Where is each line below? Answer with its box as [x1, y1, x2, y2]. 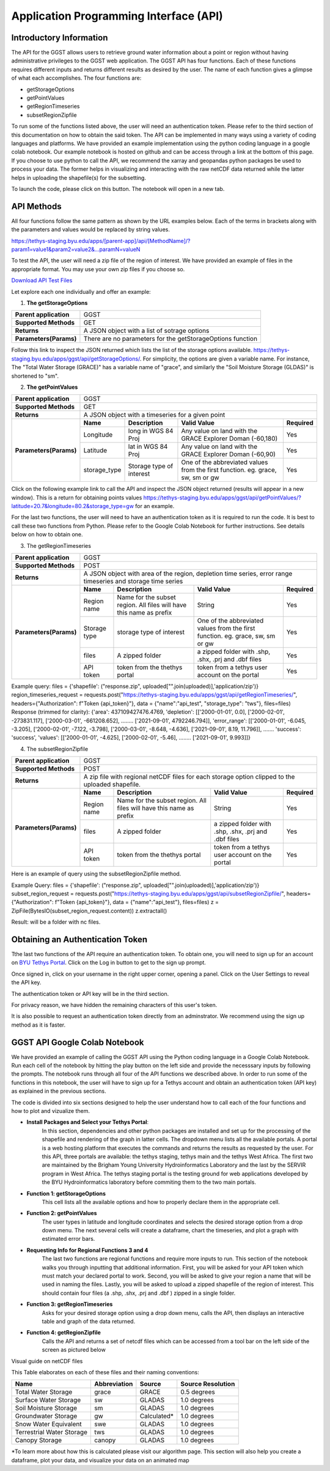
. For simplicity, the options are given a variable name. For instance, [139, 355, 310, 362]
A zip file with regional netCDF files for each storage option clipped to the [83, 773, 295, 781]
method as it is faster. [11, 1021, 66, 1028]
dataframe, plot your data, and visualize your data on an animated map [11, 1456, 189, 1464]
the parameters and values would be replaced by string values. [11, 226, 170, 233]
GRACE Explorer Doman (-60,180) [181, 435, 278, 443]
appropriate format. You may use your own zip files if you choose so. [11, 265, 185, 272]
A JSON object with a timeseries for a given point [83, 411, 226, 419]
